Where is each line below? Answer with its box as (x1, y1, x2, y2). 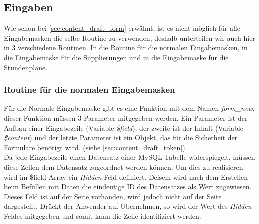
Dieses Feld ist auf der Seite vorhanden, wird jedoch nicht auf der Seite (4, 191, 222, 201)
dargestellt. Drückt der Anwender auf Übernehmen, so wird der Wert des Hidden (4, 201, 252, 211)
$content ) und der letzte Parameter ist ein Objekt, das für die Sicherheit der (4, 132, 238, 143)
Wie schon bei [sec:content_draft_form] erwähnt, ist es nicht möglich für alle (4, 23, 240, 33)
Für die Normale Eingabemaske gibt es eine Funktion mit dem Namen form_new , (4, 103, 255, 113)
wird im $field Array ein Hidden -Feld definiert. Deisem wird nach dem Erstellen (4, 171, 248, 182)
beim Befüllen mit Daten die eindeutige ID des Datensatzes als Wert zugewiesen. (4, 181, 252, 192)
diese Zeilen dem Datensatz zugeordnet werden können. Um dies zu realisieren (4, 161, 243, 172)
